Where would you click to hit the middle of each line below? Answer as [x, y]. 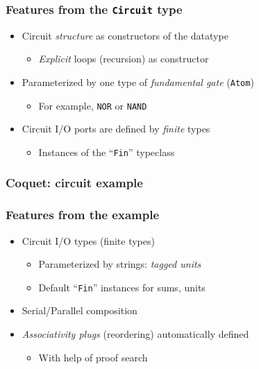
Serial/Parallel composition [80, 310]
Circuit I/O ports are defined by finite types [116, 129]
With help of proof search [93, 357]
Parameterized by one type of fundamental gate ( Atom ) [138, 81]
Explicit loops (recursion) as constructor [124, 59]
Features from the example [83, 215]
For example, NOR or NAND [93, 105]
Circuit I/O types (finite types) [88, 240]
